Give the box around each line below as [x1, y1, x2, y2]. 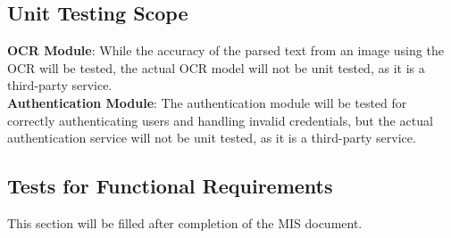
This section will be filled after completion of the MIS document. [7, 213, 363, 232]
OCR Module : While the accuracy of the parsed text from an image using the [7, 41, 444, 60]
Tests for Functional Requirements [7, 172, 333, 200]
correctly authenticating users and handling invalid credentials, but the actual [7, 111, 433, 129]
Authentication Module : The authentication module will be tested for [7, 93, 407, 111]
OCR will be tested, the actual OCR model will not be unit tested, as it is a [7, 58, 425, 77]
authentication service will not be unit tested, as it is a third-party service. [7, 128, 416, 147]
